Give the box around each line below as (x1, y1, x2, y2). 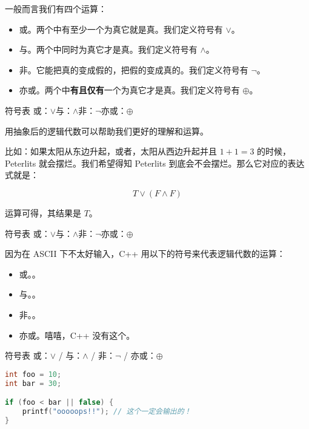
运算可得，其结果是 (5, 206, 81, 219)
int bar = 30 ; (5, 379, 62, 388)
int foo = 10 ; (5, 370, 62, 379)
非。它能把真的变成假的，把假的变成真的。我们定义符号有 (19, 63, 248, 76)
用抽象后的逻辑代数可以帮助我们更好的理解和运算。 (5, 124, 208, 137)
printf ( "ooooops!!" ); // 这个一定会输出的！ (22, 407, 191, 416)
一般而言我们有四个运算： (5, 2, 107, 15)
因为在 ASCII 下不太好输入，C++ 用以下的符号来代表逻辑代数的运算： (5, 247, 285, 260)
